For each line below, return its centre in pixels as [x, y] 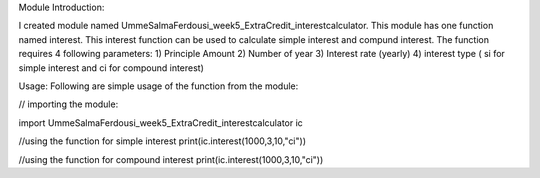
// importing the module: [68, 104]
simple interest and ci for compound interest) [111, 67]
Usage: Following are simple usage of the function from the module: [158, 86]
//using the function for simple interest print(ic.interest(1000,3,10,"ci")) [162, 141]
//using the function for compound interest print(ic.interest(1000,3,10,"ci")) [171, 159]
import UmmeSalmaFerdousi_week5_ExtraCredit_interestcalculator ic [161, 122]
